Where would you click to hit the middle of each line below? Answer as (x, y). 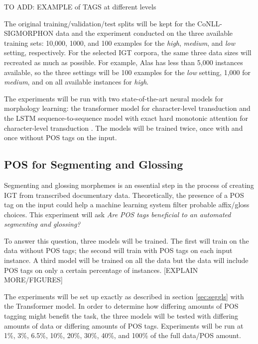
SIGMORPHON (29, 33)
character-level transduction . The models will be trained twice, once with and (124, 128)
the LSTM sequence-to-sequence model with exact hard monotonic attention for (126, 118)
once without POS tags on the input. (61, 137)
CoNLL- (210, 23)
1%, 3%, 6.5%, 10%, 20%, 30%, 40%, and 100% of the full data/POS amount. (123, 335)
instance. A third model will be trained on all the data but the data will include (126, 260)
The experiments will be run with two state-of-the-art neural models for (114, 98)
